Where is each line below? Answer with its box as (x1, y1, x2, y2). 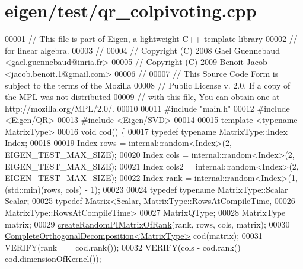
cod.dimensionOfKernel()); (5, 252, 101, 265)
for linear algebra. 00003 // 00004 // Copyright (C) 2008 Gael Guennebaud (5, 44, 280, 56)
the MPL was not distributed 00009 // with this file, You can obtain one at (5, 90, 280, 103)
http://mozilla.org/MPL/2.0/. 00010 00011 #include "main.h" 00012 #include (5, 102, 290, 114)
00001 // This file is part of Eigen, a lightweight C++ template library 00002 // (5, 33, 298, 45)
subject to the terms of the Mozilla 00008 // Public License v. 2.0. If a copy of (5, 79, 291, 91)
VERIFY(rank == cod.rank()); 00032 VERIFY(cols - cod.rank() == (5, 241, 257, 253)
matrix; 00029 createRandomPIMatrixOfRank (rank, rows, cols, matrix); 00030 (5, 218, 290, 230)
